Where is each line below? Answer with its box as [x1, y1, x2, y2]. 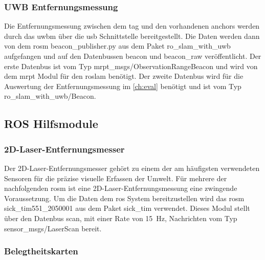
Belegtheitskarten [4, 245, 78, 257]
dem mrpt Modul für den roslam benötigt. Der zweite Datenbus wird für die [4, 71, 244, 81]
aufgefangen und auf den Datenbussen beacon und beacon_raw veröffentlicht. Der [4, 51, 261, 61]
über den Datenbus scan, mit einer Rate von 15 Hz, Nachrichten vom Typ [4, 212, 237, 223]
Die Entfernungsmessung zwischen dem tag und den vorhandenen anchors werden [4, 20, 260, 31]
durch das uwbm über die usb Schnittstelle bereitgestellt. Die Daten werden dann [4, 30, 260, 41]
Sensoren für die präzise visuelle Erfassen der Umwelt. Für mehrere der [4, 172, 227, 183]
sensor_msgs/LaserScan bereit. [4, 223, 102, 233]
